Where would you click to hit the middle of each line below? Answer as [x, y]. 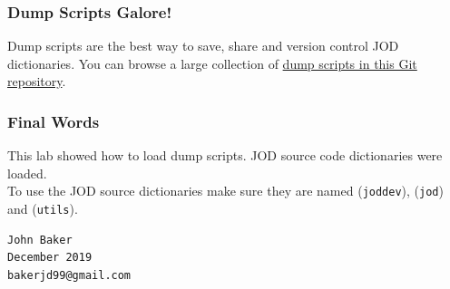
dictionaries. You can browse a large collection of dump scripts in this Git [212, 63]
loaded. [27, 173]
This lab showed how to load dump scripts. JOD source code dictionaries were [225, 155]
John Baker [40, 240]
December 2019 [50, 258]
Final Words [54, 121]
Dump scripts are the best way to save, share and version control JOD [203, 46]
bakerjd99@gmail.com [69, 275]
